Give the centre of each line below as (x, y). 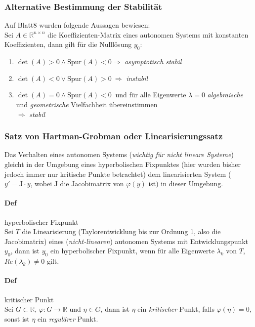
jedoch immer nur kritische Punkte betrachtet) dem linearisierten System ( (118, 174)
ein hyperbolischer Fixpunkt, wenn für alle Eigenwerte (132, 251)
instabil (137, 78)
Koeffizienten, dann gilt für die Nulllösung (68, 44)
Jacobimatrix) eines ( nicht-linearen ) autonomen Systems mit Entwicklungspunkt (127, 241)
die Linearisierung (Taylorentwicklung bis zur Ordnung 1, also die (121, 231)
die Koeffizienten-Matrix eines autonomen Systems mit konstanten (148, 34)
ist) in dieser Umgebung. (186, 184)
